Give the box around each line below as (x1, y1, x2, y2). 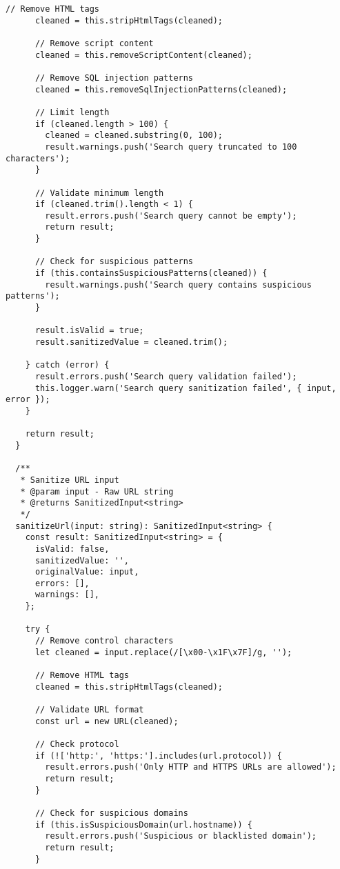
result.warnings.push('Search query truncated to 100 (45, 141, 297, 152)
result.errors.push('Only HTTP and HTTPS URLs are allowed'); (45, 762, 337, 772)
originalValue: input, (34, 567, 139, 577)
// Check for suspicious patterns (34, 257, 194, 267)
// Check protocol (34, 739, 119, 749)
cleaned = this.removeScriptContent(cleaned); (34, 50, 252, 60)
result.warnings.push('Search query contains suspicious (45, 279, 312, 290)
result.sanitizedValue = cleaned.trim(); (34, 337, 228, 348)
